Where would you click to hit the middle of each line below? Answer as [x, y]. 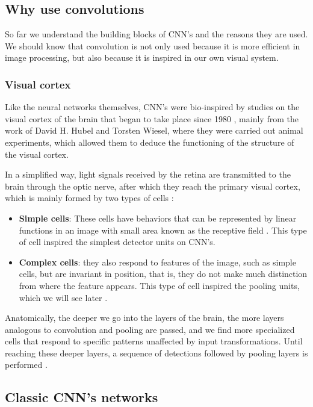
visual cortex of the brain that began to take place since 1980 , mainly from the [152, 118]
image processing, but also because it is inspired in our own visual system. [142, 57]
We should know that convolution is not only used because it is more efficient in [153, 45]
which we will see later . [63, 297]
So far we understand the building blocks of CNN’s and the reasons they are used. [156, 34]
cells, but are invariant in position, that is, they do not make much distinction [163, 274]
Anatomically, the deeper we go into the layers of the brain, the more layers [144, 318]
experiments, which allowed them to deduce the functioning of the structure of [150, 142]
